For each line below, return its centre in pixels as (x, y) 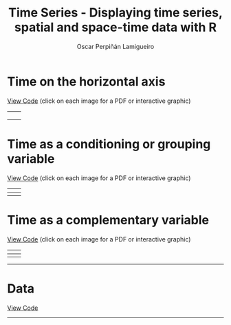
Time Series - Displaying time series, (115, 13)
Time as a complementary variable (108, 220)
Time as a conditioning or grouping (109, 144)
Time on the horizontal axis (86, 81)
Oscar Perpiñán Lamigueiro (115, 46)
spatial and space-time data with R (115, 27)
